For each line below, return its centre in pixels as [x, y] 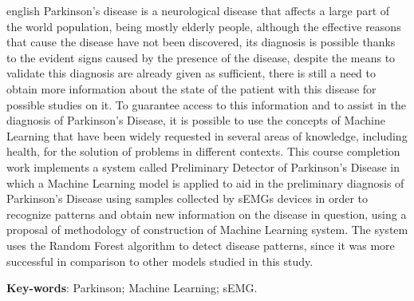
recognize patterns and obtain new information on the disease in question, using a [207, 214]
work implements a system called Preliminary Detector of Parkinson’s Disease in [203, 166]
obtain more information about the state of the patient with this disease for [191, 88]
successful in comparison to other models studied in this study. [160, 261]
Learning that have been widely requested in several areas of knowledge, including [207, 135]
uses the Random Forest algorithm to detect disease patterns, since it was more [201, 245]
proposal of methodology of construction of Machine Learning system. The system [207, 230]
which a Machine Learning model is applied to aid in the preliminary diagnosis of [205, 182]
